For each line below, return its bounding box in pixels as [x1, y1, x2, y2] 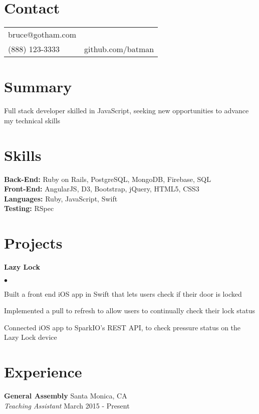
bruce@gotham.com [8, 29, 77, 41]
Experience [4, 361, 82, 382]
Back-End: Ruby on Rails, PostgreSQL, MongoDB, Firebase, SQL [4, 173, 211, 184]
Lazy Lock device [4, 332, 57, 342]
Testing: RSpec [4, 203, 54, 214]
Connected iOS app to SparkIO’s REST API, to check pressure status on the [4, 322, 241, 332]
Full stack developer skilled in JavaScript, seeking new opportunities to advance [4, 105, 249, 116]
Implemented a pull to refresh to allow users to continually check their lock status [4, 305, 255, 316]
